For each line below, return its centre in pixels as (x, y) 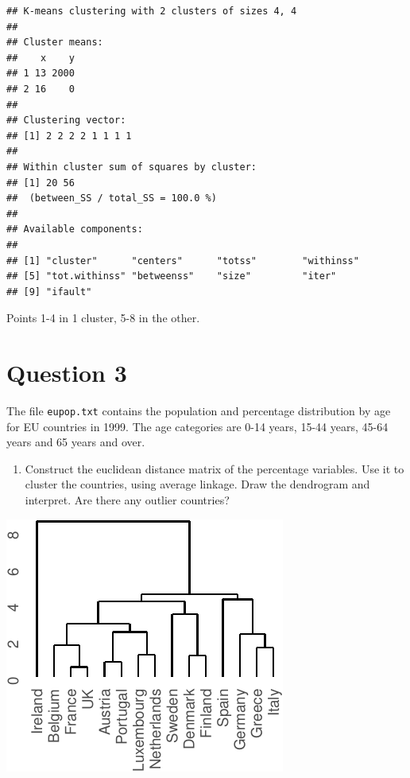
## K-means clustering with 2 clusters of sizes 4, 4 (152, 11)
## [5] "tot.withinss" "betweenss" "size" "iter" (172, 276)
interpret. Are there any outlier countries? (127, 500)
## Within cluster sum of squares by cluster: (132, 167)
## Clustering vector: (66, 121)
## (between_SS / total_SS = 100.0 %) (112, 198)
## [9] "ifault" (49, 292)
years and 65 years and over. (76, 442)
